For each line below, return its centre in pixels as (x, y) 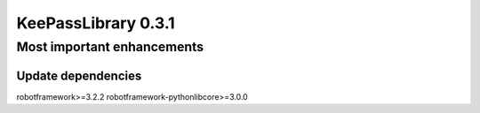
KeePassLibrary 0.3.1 (96, 23)
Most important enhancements (110, 47)
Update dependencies (79, 75)
